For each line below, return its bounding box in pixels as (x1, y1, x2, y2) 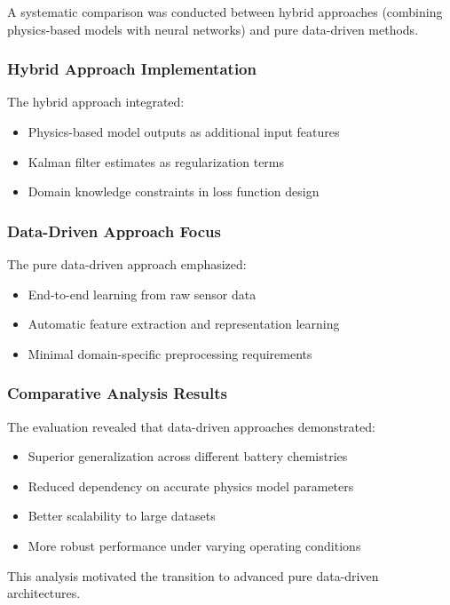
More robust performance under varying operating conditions (28, 536, 361, 554)
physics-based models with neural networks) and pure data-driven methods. (7, 20, 419, 38)
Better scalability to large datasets (28, 506, 216, 525)
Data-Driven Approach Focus (7, 219, 221, 242)
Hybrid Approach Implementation (7, 58, 257, 80)
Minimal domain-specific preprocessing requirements (28, 344, 312, 362)
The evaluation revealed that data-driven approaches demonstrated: (7, 417, 375, 435)
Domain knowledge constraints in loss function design (28, 182, 320, 201)
